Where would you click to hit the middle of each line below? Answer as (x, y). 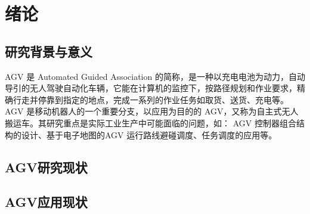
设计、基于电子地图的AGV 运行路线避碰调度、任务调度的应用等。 (149, 134)
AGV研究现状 (46, 167)
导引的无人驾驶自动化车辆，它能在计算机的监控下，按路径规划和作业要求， (151, 88)
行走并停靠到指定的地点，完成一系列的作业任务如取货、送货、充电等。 (151, 99)
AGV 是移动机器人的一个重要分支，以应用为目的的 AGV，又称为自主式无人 (152, 111)
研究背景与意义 (49, 51)
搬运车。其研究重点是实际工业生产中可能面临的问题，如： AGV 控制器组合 (151, 122)
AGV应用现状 (46, 202)
